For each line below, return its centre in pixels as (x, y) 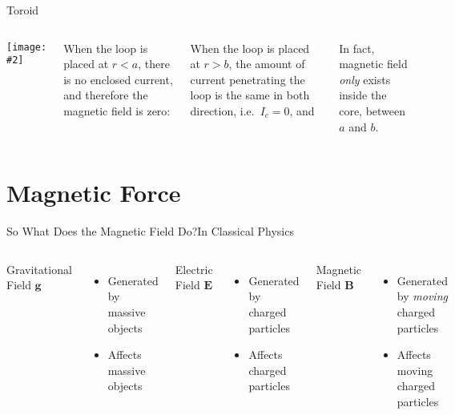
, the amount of (267, 64)
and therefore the (106, 95)
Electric (194, 269)
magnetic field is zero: (117, 110)
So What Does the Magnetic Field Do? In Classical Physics (150, 231)
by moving (422, 296)
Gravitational (39, 269)
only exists (365, 79)
